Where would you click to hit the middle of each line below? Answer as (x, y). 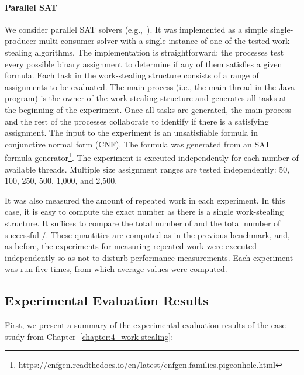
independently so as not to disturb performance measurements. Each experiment (149, 257)
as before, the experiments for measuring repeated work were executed (131, 246)
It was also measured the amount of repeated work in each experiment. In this (145, 200)
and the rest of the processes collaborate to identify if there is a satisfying (137, 121)
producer (21, 41)
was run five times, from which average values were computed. (116, 269)
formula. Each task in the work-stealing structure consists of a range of (132, 75)
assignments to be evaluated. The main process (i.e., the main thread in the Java (150, 86)
